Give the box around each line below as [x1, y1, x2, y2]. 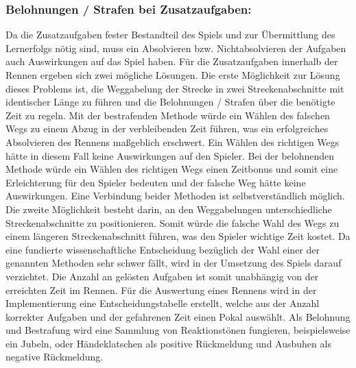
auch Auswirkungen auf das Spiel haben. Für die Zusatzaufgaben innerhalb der [5, 54, 338, 69]
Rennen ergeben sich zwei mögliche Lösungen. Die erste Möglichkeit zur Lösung [5, 68, 340, 82]
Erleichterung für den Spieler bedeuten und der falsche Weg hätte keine [5, 175, 306, 189]
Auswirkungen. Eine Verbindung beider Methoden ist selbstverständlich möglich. [5, 188, 345, 203]
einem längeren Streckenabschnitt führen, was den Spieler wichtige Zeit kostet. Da [5, 229, 351, 243]
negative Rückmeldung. [5, 349, 104, 364]
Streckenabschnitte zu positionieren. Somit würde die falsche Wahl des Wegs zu [5, 215, 340, 230]
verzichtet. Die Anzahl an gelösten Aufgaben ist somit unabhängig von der [5, 269, 319, 283]
